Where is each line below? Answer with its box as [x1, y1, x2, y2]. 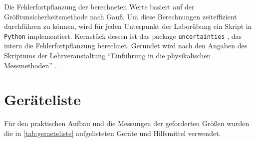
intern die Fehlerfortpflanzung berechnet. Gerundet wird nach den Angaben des [4, 40, 248, 51]
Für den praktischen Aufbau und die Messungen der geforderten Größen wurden [4, 118, 250, 129]
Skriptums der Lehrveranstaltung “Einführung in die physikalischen [4, 50, 211, 61]
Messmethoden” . [4, 60, 57, 70]
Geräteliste [4, 89, 81, 110]
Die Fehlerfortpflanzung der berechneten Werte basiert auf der [4, 1, 195, 11]
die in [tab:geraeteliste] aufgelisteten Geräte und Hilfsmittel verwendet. [4, 128, 221, 138]
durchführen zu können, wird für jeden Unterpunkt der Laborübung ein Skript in [4, 21, 252, 31]
